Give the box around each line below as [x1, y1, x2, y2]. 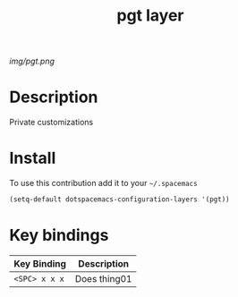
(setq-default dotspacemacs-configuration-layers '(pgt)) [9, 195, 230, 204]
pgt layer [115, 5, 185, 26]
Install [9, 148, 56, 168]
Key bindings [9, 225, 109, 246]
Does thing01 [74, 272, 132, 284]
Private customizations [9, 117, 94, 128]
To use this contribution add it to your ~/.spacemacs [9, 178, 199, 189]
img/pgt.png [9, 55, 55, 67]
